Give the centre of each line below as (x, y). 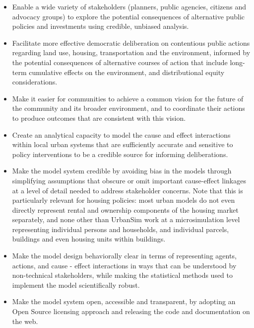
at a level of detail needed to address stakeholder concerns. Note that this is (127, 190)
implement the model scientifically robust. (76, 285)
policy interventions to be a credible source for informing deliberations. (120, 154)
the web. (25, 321)
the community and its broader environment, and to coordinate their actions (128, 108)
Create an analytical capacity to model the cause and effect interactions (121, 134)
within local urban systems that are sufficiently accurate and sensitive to (123, 144)
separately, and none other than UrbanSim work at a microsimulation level (126, 219)
